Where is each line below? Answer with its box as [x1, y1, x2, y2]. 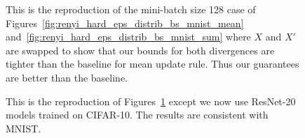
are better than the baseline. [6, 70, 128, 84]
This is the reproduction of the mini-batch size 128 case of [6, 2, 256, 16]
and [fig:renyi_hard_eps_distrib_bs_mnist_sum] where [6, 29, 251, 44]
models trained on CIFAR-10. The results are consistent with [6, 107, 269, 122]
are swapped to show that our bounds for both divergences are [6, 43, 275, 57]
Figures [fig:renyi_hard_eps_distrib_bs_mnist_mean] [6, 15, 244, 30]
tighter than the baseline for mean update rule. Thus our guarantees [6, 56, 299, 71]
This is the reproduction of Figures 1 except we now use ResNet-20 [6, 93, 296, 108]
